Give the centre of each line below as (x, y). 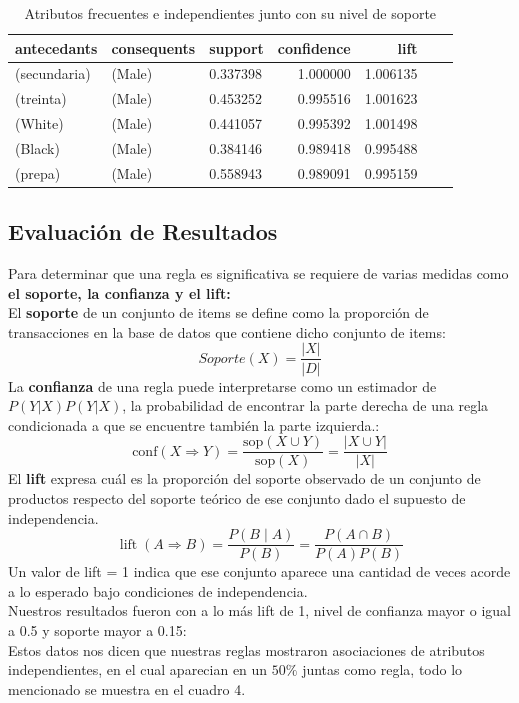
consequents (153, 47)
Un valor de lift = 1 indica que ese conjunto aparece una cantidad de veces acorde (259, 571)
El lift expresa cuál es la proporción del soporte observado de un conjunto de (244, 478)
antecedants (56, 47)
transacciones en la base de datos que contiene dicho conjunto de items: (227, 331)
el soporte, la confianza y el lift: (119, 292)
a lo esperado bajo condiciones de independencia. (158, 590)
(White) (39, 123)
